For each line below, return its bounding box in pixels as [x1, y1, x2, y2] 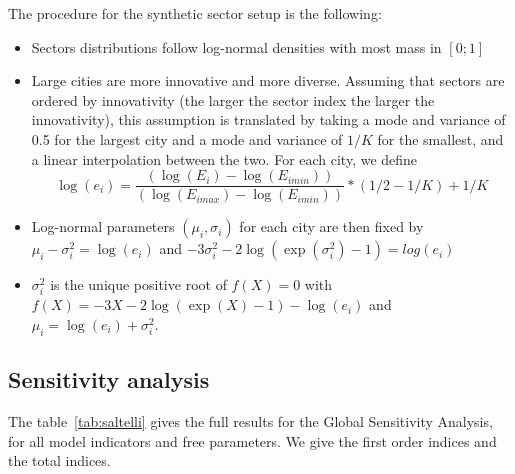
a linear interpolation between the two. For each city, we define [31, 148, 418, 169]
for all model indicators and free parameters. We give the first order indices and [8, 430, 497, 451]
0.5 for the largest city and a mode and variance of [31, 128, 343, 149]
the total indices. [8, 450, 111, 471]
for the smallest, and [377, 128, 504, 149]
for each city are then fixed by [239, 216, 424, 237]
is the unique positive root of [50, 274, 227, 295]
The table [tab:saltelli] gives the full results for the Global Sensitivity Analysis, [8, 410, 493, 431]
